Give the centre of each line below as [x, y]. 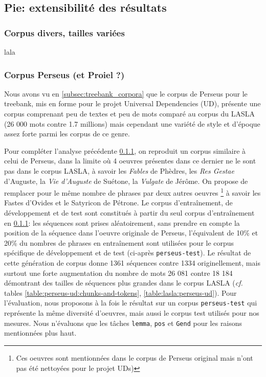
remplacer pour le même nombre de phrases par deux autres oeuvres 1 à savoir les [132, 192]
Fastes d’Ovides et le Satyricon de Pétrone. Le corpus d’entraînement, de [118, 203]
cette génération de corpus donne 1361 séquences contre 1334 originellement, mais [132, 263]
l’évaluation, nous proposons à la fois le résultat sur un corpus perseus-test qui [131, 303]
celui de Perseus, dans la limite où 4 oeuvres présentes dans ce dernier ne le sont [130, 161]
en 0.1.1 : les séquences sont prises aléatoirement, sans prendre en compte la [122, 222]
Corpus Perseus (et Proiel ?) [64, 74]
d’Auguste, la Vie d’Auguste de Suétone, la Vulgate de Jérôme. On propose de [126, 181]
